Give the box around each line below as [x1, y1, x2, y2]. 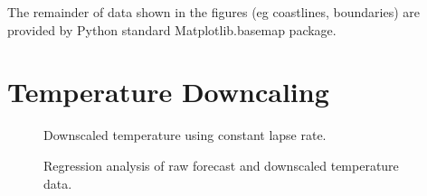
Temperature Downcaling [7, 73, 329, 110]
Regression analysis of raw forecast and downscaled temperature [43, 155, 399, 174]
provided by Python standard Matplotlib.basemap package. [7, 20, 337, 39]
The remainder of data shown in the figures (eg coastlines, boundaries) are [7, 3, 420, 21]
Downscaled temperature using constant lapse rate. [43, 126, 327, 145]
